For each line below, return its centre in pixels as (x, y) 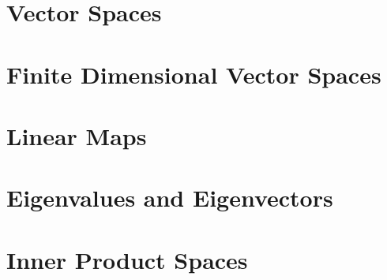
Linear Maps (77, 135)
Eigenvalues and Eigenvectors (170, 198)
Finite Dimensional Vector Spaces (194, 74)
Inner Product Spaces (127, 259)
